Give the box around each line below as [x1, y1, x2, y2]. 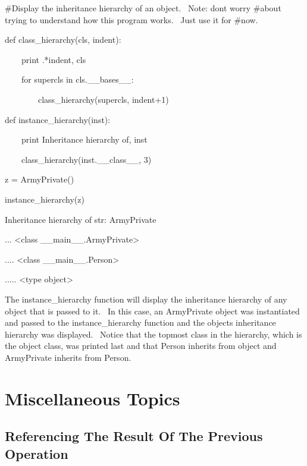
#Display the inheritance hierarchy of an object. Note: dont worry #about [5, 2, 281, 14]
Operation [5, 444, 68, 462]
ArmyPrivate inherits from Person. [5, 351, 131, 363]
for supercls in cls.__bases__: [21, 73, 134, 86]
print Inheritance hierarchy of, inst [21, 133, 148, 146]
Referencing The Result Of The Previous [5, 427, 263, 445]
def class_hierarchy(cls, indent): [5, 33, 121, 46]
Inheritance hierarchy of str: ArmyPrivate [5, 213, 156, 225]
